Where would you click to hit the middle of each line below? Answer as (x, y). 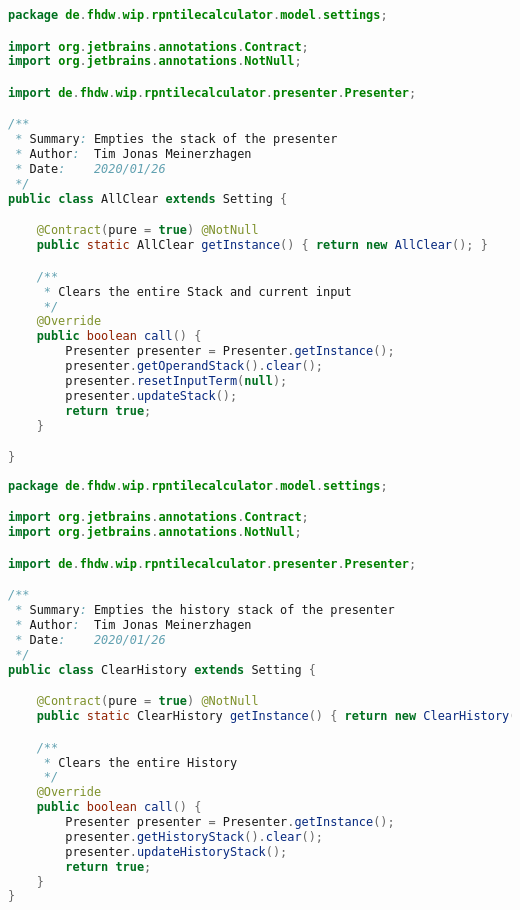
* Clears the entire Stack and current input (197, 291)
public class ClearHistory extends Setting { (162, 669)
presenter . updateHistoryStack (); (176, 851)
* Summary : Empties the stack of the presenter (176, 139)
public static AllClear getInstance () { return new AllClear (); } (262, 245)
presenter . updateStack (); (151, 395)
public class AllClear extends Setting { (148, 198)
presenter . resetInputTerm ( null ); (176, 380)
